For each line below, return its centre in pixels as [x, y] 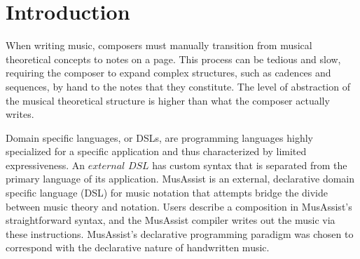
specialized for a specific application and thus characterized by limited [156, 151]
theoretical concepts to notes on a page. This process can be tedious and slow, [173, 59]
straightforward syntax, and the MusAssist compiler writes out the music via [171, 220]
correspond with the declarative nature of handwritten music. [138, 247]
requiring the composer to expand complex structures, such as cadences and [168, 73]
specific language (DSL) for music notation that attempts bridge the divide [167, 193]
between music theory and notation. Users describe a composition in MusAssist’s [179, 206]
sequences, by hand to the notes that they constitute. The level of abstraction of [178, 86]
